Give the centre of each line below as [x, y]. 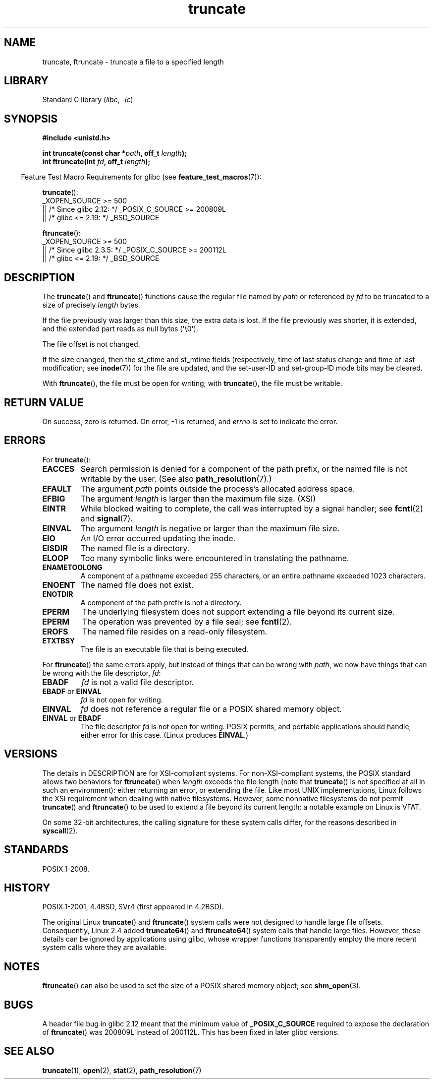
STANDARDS [36, 850]
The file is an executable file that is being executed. [164, 649]
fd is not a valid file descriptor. [138, 682]
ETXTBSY [59, 640]
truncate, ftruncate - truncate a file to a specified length [133, 62]
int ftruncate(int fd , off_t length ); [96, 162]
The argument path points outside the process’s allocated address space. [218, 488]
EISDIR [55, 548]
